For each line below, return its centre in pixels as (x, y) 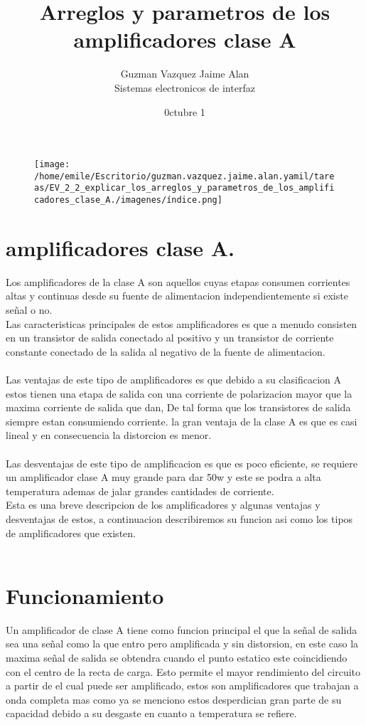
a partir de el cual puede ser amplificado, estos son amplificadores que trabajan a (182, 686)
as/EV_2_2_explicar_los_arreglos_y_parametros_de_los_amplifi (184, 188)
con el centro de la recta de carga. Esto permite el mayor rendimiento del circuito (183, 671)
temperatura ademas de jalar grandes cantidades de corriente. (140, 491)
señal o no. (29, 310)
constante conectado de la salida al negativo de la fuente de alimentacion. (166, 351)
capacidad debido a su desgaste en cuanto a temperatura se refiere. (151, 713)
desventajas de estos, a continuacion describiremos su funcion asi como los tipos (179, 518)
